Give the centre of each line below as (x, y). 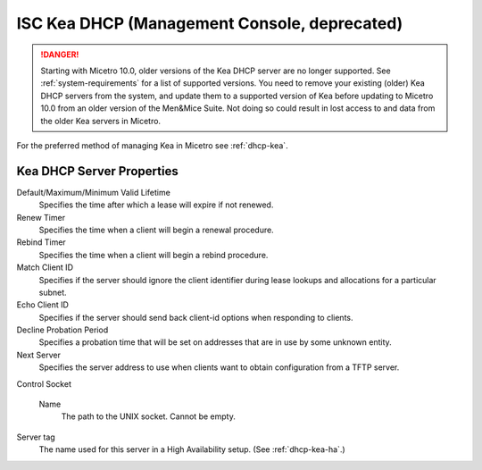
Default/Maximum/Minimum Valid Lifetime (94, 192)
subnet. (53, 292)
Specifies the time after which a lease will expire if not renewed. (156, 205)
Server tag (36, 437)
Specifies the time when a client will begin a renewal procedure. (156, 230)
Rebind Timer (41, 242)
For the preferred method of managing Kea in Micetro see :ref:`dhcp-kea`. (153, 145)
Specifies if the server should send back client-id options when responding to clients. (196, 317)
